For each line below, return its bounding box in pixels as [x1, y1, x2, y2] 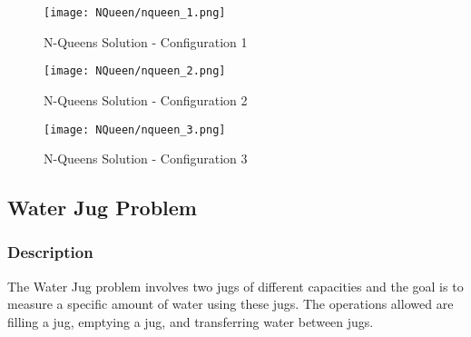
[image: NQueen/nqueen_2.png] [44, 64, 226, 78]
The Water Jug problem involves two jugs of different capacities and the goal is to [7, 276, 464, 295]
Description [7, 241, 93, 263]
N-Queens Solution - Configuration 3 [44, 149, 248, 168]
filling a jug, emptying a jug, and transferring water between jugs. [7, 312, 374, 331]
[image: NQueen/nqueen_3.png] [44, 123, 226, 136]
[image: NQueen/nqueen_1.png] [44, 6, 226, 19]
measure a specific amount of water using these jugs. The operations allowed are [7, 294, 454, 313]
